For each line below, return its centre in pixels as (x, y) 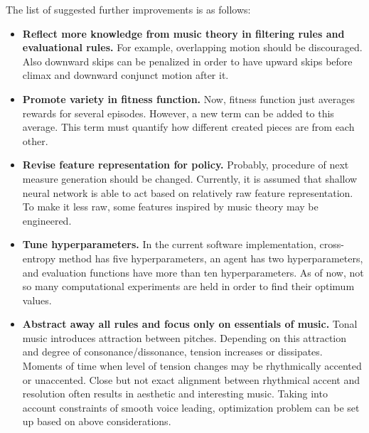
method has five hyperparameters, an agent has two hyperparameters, (211, 258)
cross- (332, 244)
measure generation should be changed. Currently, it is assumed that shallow (190, 178)
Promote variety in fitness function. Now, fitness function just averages (188, 98)
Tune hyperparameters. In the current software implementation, (169, 244)
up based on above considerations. (97, 421)
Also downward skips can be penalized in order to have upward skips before (187, 61)
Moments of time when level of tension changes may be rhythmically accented (192, 366)
